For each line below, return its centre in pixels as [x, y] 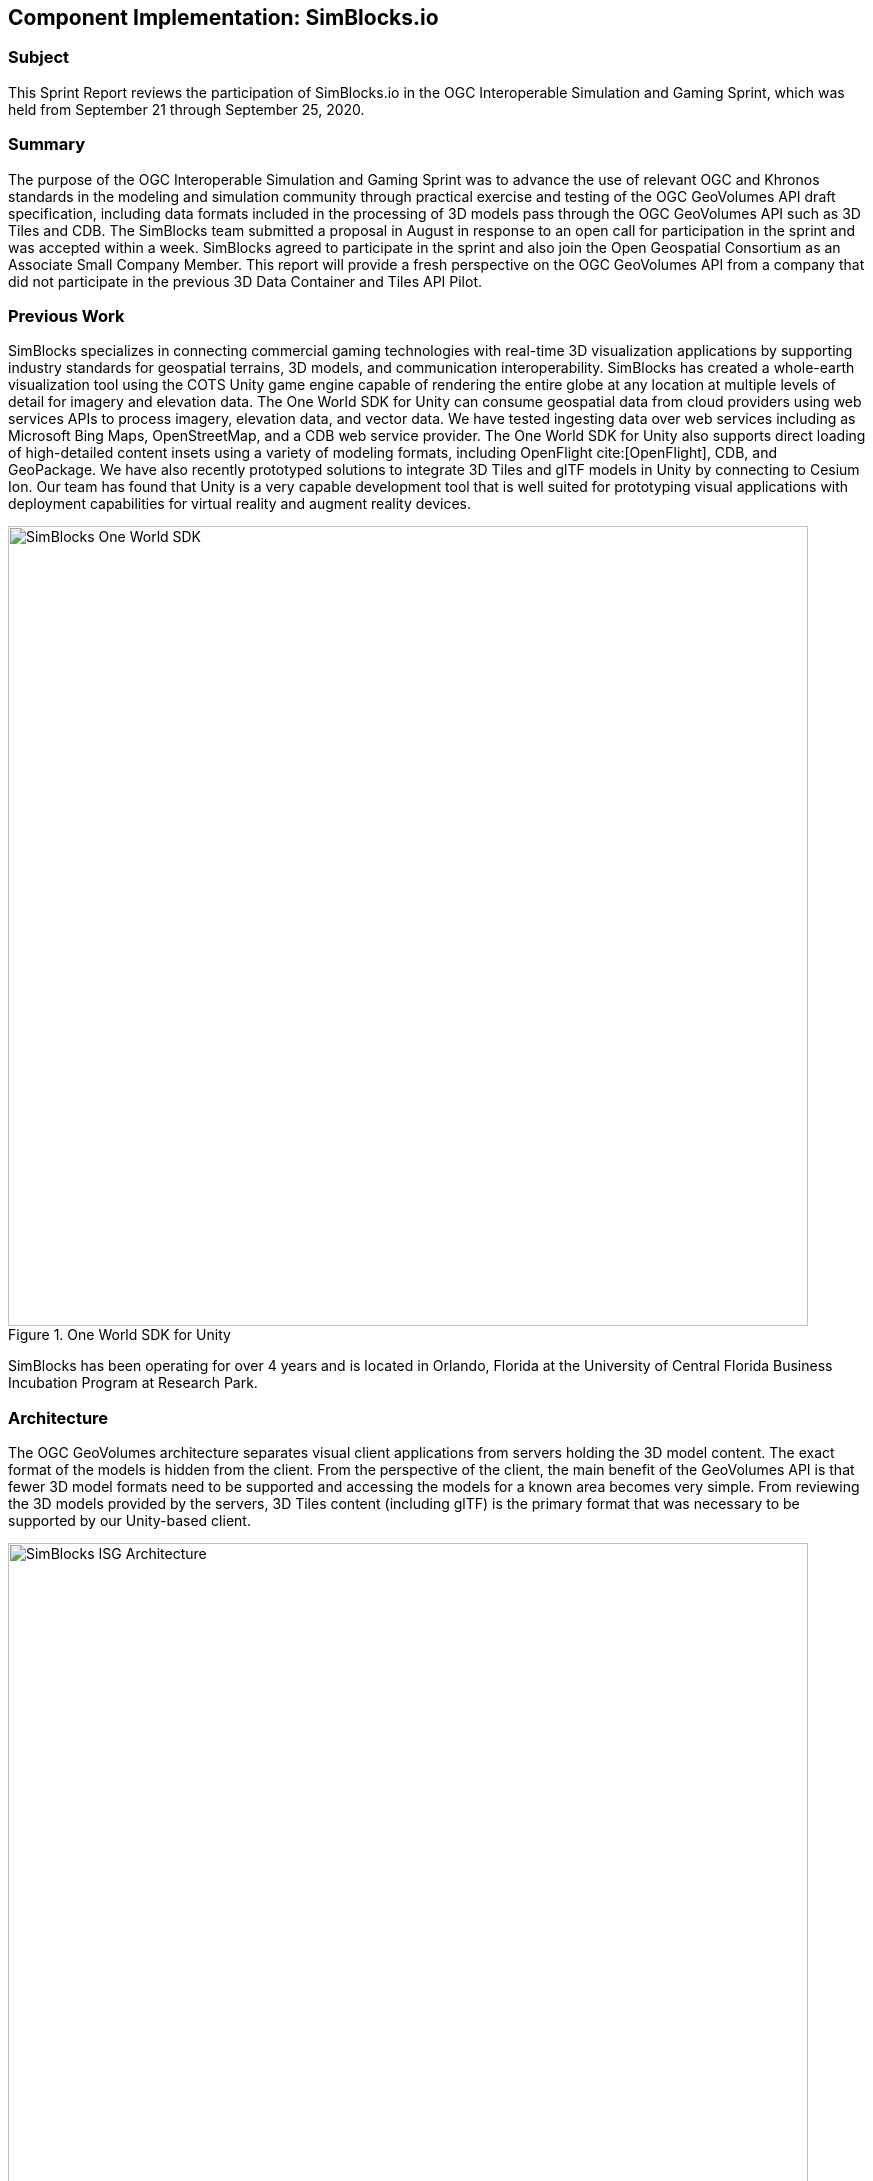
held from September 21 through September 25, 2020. [186, 109]
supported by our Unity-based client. [129, 1521]
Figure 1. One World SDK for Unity [119, 1335]
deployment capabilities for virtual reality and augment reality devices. [240, 504]
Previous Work [66, 315]
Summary [47, 144]
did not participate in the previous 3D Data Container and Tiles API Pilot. [245, 281]
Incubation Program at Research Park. [133, 1383]
